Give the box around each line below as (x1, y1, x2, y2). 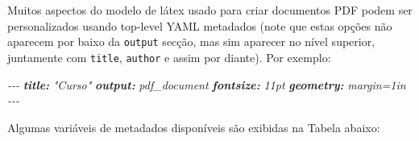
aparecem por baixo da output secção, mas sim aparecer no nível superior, (7, 33, 375, 50)
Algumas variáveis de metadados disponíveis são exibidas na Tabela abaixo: (7, 118, 380, 135)
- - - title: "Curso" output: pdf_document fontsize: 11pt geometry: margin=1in (7, 76, 406, 93)
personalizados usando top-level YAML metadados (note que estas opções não (7, 17, 392, 34)
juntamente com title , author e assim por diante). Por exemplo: (7, 48, 331, 65)
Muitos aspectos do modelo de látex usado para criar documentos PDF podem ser (7, 2, 413, 18)
